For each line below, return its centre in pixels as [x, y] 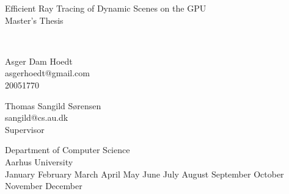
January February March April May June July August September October [144, 174]
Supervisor [25, 129]
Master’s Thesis [34, 20]
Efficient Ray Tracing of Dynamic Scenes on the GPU [106, 8]
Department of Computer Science [68, 150]
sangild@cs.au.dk [37, 117]
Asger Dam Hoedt [39, 61]
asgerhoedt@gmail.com [47, 73]
